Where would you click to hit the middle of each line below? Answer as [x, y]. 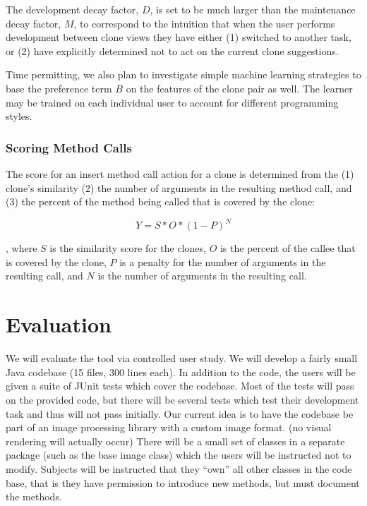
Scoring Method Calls [69, 147]
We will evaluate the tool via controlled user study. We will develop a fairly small [182, 358]
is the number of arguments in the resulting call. [202, 276]
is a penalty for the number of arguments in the [223, 261]
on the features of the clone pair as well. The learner [239, 88]
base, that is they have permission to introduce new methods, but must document [183, 482]
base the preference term [59, 88]
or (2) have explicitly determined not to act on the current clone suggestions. [172, 50]
